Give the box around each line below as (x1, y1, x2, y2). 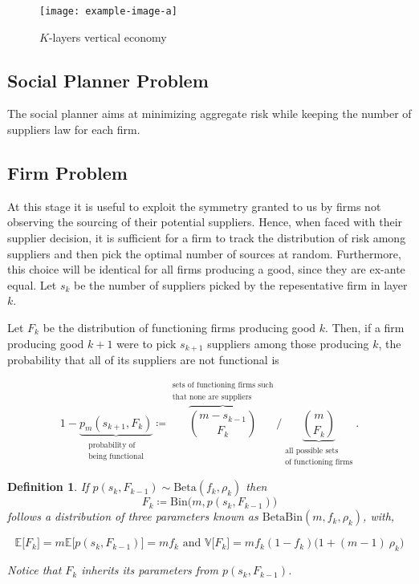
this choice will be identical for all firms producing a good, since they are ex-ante (7, 261, 405, 278)
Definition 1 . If (7, 478, 89, 495)
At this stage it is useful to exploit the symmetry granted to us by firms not (7, 197, 381, 214)
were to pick (116, 335, 177, 351)
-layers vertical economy (48, 28, 167, 45)
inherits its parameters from (81, 562, 218, 578)
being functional (88, 452, 144, 460)
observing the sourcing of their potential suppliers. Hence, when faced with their (7, 213, 403, 230)
